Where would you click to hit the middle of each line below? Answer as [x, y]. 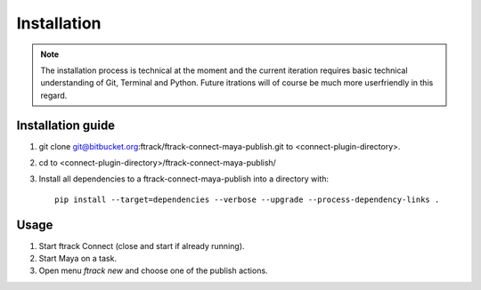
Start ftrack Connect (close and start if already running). [142, 246]
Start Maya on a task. [78, 259]
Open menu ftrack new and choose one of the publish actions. [153, 270]
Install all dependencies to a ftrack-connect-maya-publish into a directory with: [184, 179]
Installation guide [66, 125]
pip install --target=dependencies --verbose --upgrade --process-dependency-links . [247, 199]
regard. [54, 95]
